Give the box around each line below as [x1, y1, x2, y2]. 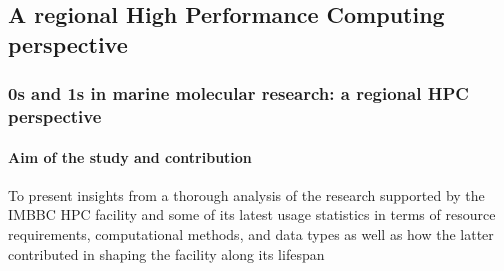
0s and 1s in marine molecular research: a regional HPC [8, 81, 469, 106]
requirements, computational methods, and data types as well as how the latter [8, 223, 494, 244]
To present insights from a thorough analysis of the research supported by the [8, 184, 485, 205]
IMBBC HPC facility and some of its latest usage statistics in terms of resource [8, 204, 496, 225]
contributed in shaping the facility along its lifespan [8, 243, 325, 264]
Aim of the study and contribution [8, 146, 252, 167]
